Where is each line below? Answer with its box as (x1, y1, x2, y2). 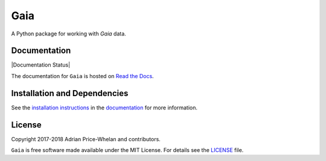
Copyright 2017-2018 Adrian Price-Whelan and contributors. (11, 135, 161, 142)
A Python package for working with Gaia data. (11, 30, 126, 37)
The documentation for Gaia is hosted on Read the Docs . (11, 72, 154, 79)
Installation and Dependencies (11, 88, 129, 99)
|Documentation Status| (11, 61, 71, 68)
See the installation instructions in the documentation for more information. (11, 104, 198, 111)
